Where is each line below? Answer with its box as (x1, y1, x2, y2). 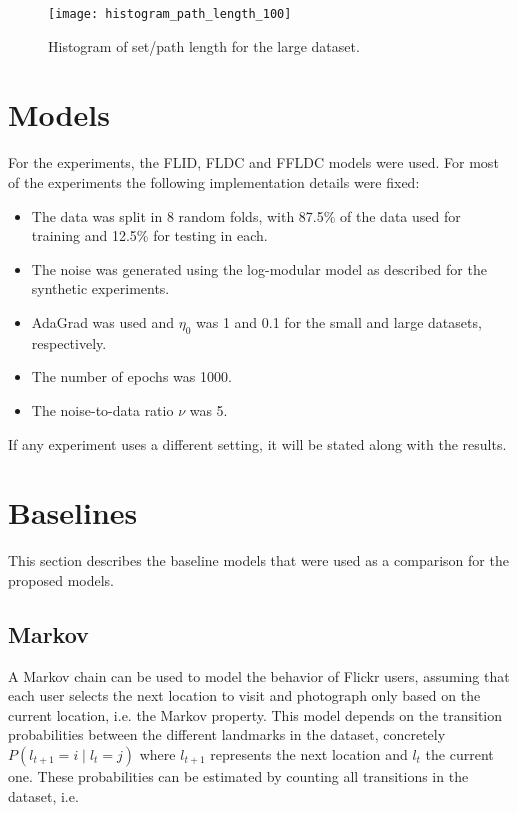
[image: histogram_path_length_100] (48, 7, 292, 21)
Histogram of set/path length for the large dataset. (48, 35, 360, 56)
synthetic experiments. (31, 278, 170, 299)
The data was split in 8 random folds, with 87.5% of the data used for (31, 205, 461, 226)
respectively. (31, 332, 107, 353)
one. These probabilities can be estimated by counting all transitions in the (8, 766, 469, 786)
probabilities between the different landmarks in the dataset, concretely (8, 724, 446, 745)
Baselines (8, 492, 138, 533)
